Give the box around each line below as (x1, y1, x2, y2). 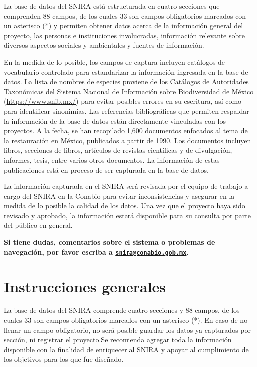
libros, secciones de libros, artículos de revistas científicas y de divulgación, (4, 145, 232, 155)
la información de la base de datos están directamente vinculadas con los (4, 115, 226, 126)
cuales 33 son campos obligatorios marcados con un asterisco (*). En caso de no (4, 315, 248, 325)
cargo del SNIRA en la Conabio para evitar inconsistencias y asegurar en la (4, 190, 235, 201)
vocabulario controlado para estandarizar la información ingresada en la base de (4, 66, 248, 77)
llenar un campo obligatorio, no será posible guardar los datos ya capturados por (4, 324, 251, 335)
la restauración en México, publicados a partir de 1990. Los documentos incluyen (4, 135, 251, 145)
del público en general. (4, 220, 73, 230)
